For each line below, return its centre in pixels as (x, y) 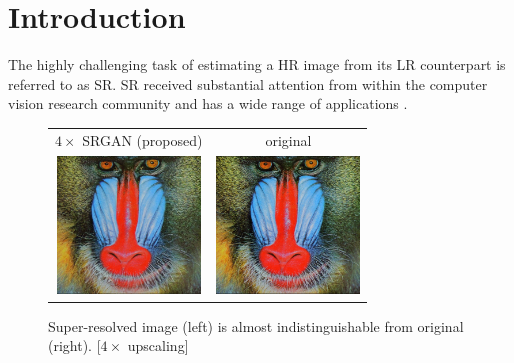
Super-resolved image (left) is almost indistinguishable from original (256, 325)
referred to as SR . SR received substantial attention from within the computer (248, 83)
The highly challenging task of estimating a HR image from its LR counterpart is (257, 64)
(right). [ (74, 345)
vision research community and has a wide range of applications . (208, 103)
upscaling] (158, 345)
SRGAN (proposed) (142, 139)
